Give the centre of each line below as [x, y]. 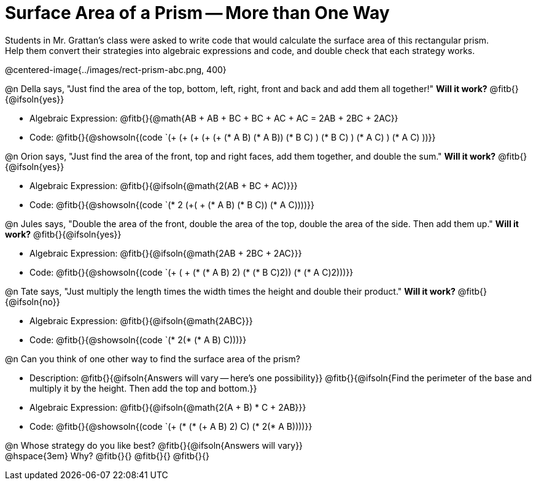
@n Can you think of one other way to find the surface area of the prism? [153, 359]
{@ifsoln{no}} [33, 301]
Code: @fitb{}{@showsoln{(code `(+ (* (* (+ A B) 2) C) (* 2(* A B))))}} [171, 426]
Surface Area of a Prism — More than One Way [197, 13]
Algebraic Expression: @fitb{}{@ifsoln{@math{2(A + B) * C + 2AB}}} [168, 407]
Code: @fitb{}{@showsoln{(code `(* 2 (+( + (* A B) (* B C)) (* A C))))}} [172, 204]
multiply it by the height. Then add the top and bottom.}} [143, 388]
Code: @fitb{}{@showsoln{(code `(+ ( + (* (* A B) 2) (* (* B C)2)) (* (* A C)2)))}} [192, 272]
